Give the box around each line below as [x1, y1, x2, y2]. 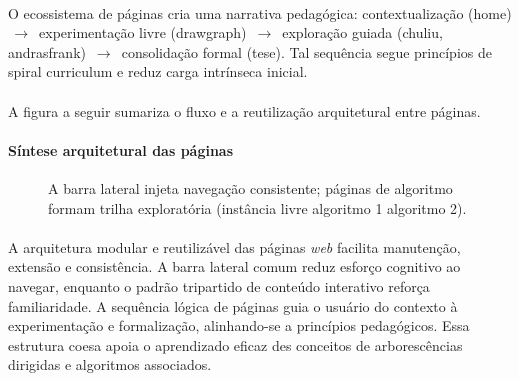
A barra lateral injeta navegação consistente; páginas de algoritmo [48, 177, 453, 198]
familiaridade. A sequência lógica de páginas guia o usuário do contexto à [8, 295, 458, 316]
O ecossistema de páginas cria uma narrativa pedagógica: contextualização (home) [8, 2, 512, 23]
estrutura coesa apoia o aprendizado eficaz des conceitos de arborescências [8, 334, 463, 355]
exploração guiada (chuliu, [282, 22, 443, 43]
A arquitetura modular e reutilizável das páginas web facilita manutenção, [8, 236, 461, 257]
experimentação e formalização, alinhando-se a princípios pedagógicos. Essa [8, 315, 470, 336]
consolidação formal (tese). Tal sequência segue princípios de [121, 41, 492, 62]
